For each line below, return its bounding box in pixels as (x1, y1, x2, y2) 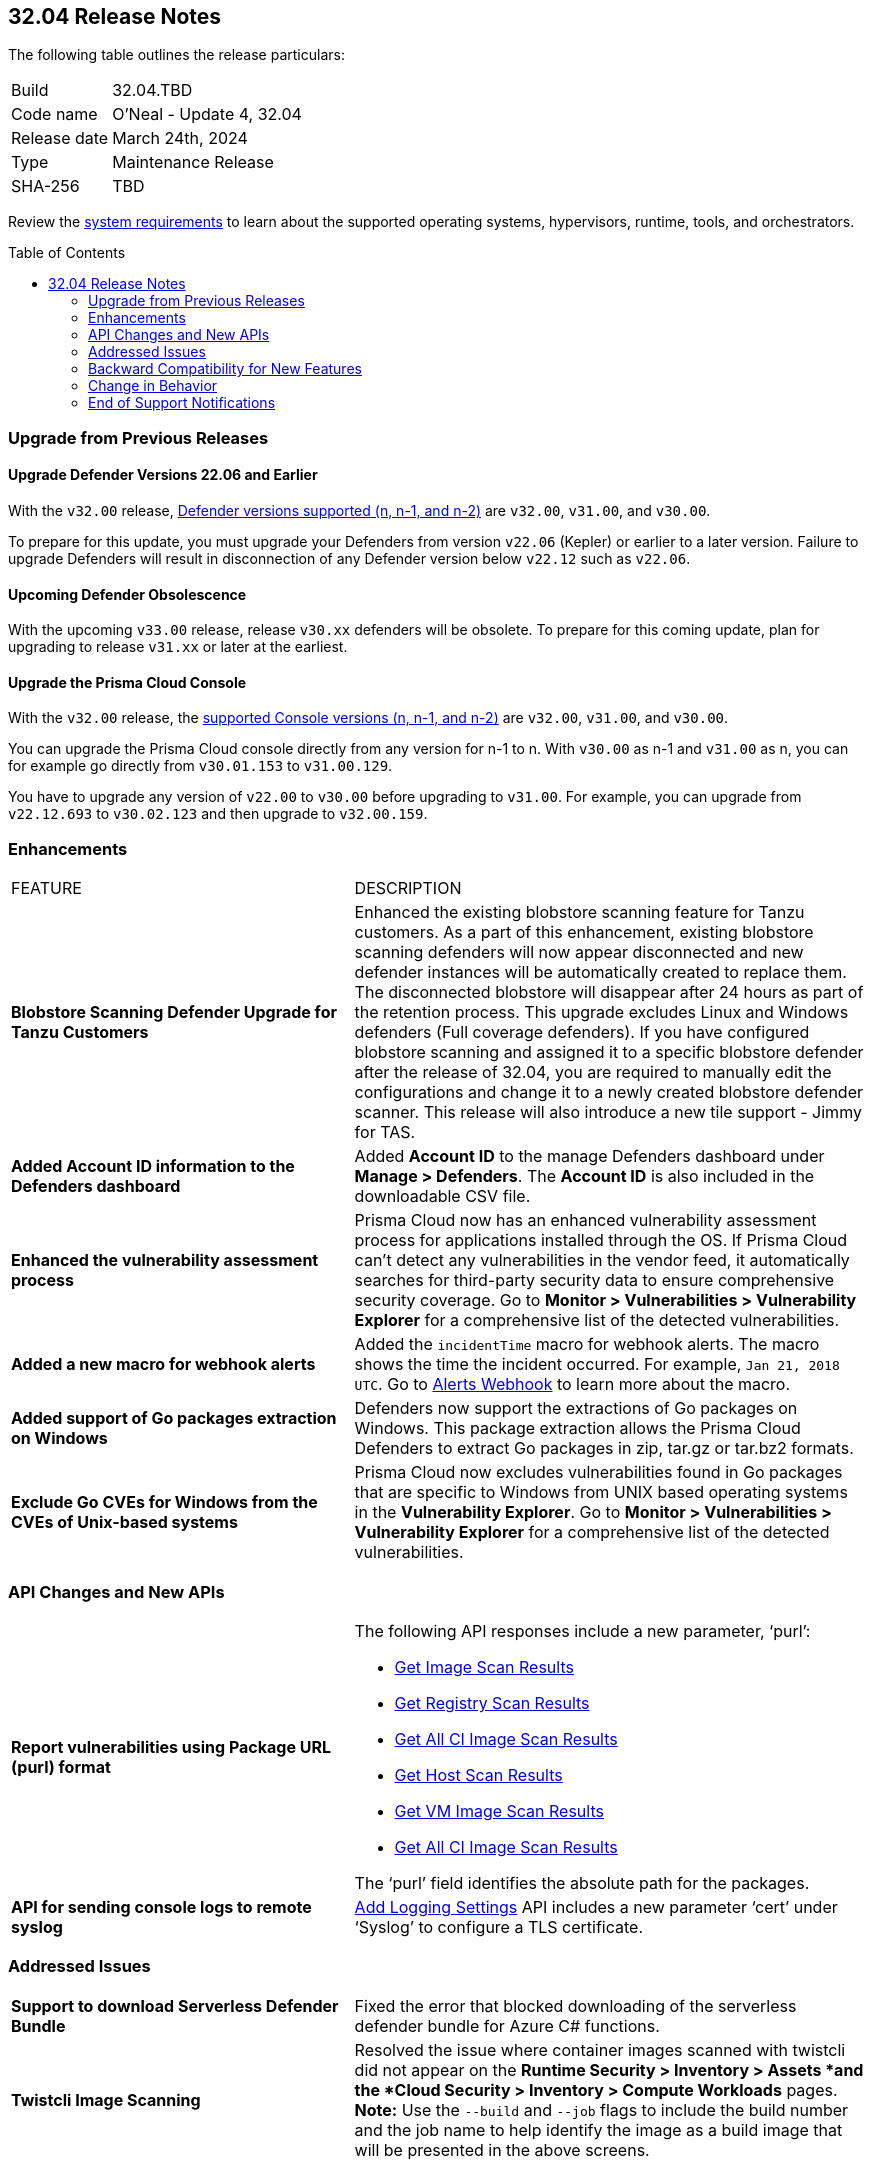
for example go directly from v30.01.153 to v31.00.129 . (8, 757, 393, 775)
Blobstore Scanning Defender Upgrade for (11, 1002, 337, 1023)
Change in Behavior (88, 377, 218, 395)
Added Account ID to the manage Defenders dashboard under (354, 1146, 825, 1167)
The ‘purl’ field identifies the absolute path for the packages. (354, 1872, 810, 1893)
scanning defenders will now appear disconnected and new (354, 942, 804, 963)
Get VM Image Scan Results (394, 1800, 604, 1821)
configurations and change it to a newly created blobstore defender (354, 1082, 864, 1103)
